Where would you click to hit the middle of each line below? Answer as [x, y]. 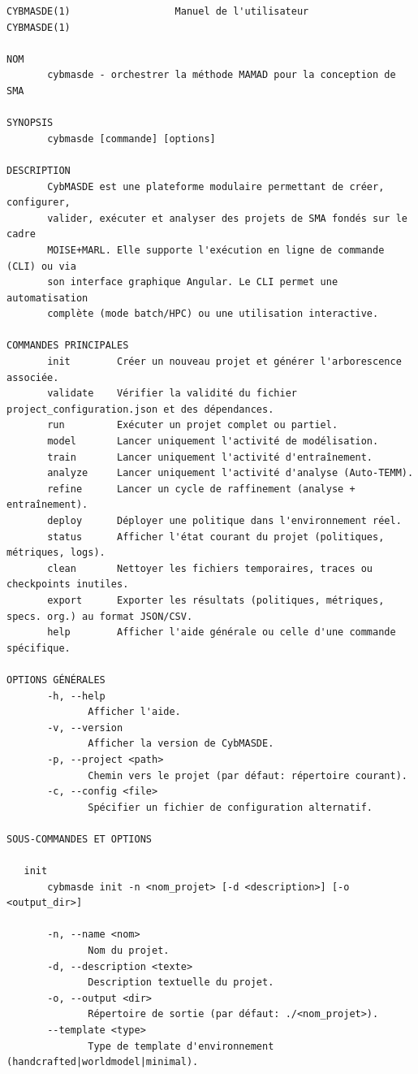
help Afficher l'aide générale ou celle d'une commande [222, 632]
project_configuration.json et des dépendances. [140, 409]
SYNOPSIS [30, 123]
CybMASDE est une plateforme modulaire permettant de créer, [216, 186]
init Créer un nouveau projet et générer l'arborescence [224, 362]
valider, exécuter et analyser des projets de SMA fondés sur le [227, 218]
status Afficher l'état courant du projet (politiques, [216, 537]
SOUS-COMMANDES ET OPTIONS [79, 839]
